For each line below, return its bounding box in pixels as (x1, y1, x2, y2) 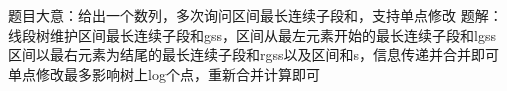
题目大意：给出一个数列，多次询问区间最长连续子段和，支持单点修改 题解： (8, 5, 503, 25)
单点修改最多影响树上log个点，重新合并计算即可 (8, 63, 320, 84)
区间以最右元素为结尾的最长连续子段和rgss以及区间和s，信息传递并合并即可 (8, 44, 500, 65)
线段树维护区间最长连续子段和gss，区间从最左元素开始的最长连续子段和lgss (8, 24, 496, 45)
